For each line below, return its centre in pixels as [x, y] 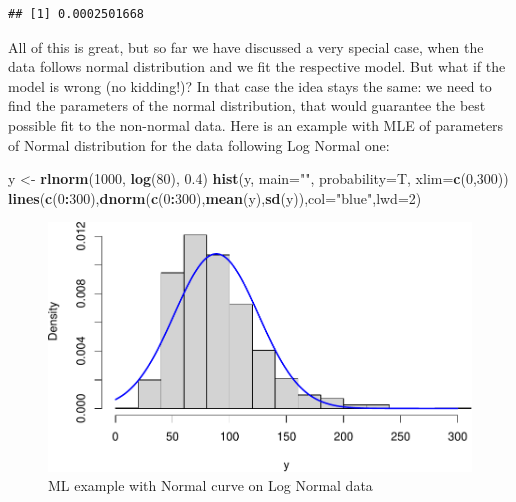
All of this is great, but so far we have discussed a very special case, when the [246, 46]
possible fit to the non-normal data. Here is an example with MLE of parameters [256, 124]
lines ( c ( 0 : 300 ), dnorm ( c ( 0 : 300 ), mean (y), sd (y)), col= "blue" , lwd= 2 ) [215, 197]
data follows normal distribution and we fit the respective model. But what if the [257, 66]
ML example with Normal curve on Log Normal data [210, 485]
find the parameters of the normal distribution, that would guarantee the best [247, 105]
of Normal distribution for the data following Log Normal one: [199, 144]
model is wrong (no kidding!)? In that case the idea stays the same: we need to [250, 85]
